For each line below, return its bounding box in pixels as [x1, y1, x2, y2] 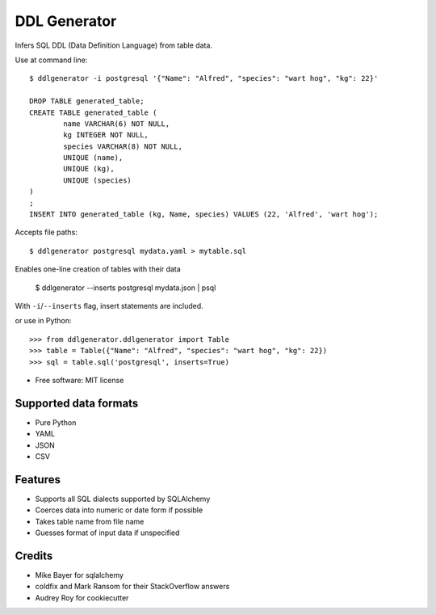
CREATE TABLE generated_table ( [29, 107, 157, 117]
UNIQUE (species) [63, 175, 132, 185]
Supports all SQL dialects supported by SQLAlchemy [35, 494, 211, 503]
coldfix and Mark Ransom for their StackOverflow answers [35, 582, 230, 592]
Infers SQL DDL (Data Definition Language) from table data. [15, 40, 213, 50]
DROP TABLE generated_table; [29, 97, 145, 106]
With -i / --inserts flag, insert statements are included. [15, 301, 203, 310]
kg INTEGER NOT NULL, [63, 130, 149, 140]
